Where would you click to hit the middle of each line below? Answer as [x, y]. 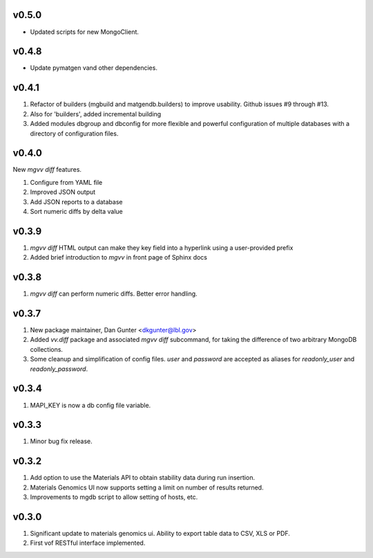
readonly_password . [59, 369]
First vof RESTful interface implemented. [88, 543]
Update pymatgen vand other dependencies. [94, 68]
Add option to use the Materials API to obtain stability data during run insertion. [143, 478]
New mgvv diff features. [47, 170]
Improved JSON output [63, 192]
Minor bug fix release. [61, 441]
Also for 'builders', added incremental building [96, 114]
